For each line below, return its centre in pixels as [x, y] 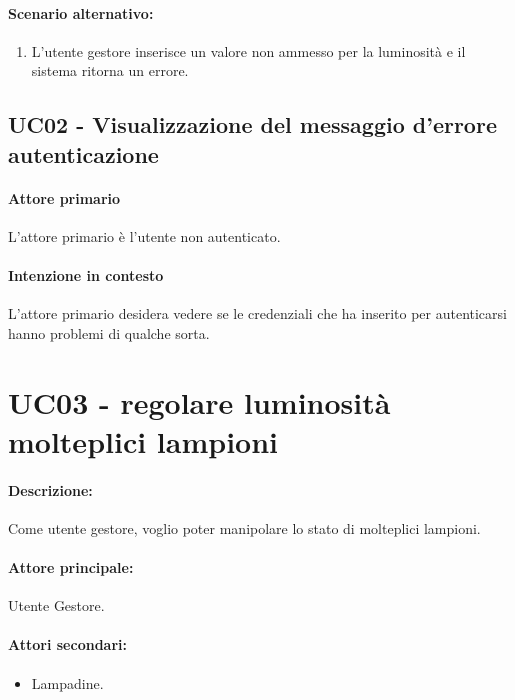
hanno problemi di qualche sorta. [109, 332]
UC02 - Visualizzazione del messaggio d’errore [252, 124]
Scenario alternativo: [81, 12]
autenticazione [83, 153]
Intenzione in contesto [86, 275]
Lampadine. [67, 682]
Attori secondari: [67, 644]
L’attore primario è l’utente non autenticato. [144, 235]
